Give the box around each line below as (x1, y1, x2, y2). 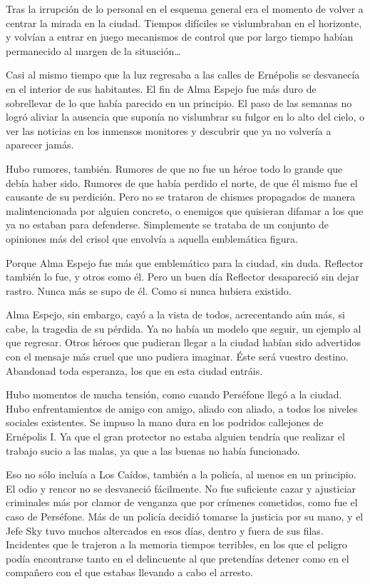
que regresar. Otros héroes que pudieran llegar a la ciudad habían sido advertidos (6, 335, 361, 350)
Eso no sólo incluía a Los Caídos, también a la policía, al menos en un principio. (6, 467, 356, 482)
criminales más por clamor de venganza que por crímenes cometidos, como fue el (6, 495, 358, 510)
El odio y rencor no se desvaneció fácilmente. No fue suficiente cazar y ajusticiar (6, 480, 356, 495)
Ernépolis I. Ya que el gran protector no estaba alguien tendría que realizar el (6, 429, 345, 444)
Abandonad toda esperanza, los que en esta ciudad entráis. (6, 363, 263, 378)
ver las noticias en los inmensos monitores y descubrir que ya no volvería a (6, 123, 332, 138)
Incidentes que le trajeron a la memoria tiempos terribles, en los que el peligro (6, 537, 347, 552)
